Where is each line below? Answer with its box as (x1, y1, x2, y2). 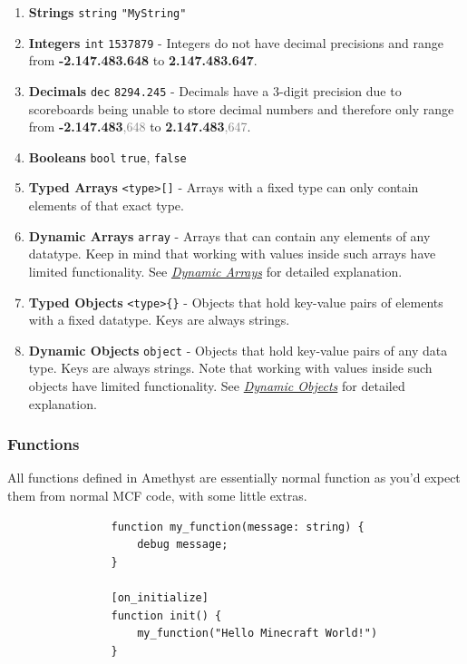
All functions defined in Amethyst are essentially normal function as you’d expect (7, 468, 461, 487)
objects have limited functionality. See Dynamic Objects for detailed (28, 376, 405, 395)
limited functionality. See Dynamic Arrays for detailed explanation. (28, 261, 403, 280)
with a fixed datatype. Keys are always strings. (28, 310, 290, 329)
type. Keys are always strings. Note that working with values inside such (28, 358, 433, 377)
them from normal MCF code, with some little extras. (7, 486, 307, 504)
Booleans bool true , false (28, 147, 187, 166)
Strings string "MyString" (28, 3, 187, 21)
